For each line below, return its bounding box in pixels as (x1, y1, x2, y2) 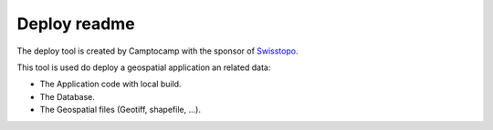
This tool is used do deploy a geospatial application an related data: (16, 62, 271, 73)
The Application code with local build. (39, 78, 182, 90)
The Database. (39, 91, 96, 102)
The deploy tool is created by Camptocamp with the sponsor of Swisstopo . (16, 45, 299, 56)
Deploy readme (16, 14, 136, 34)
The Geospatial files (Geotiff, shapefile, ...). (39, 105, 201, 115)
